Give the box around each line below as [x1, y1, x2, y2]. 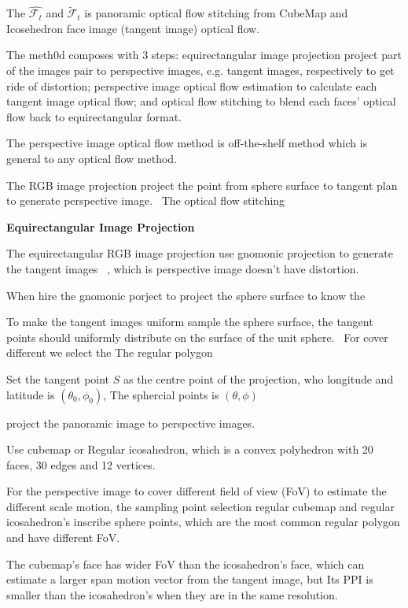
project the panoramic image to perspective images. [6, 414, 255, 431]
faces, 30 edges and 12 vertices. [6, 456, 156, 473]
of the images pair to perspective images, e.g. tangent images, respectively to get [6, 62, 395, 78]
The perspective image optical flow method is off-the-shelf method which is [6, 135, 368, 151]
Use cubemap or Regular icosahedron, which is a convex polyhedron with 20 [6, 441, 373, 458]
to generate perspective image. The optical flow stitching [6, 192, 285, 209]
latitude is [6, 386, 55, 402]
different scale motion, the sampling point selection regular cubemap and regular [6, 498, 395, 514]
